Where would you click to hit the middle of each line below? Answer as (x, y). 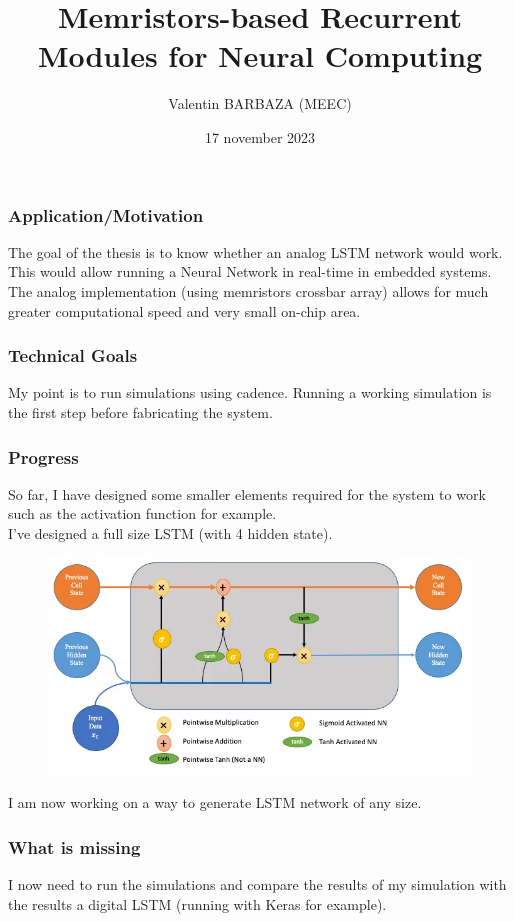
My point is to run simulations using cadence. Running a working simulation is (250, 392)
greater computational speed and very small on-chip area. (184, 310)
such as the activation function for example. (142, 513)
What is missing (74, 846)
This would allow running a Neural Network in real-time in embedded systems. (250, 271)
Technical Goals (73, 355)
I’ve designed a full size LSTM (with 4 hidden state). (170, 532)
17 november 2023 (260, 136)
